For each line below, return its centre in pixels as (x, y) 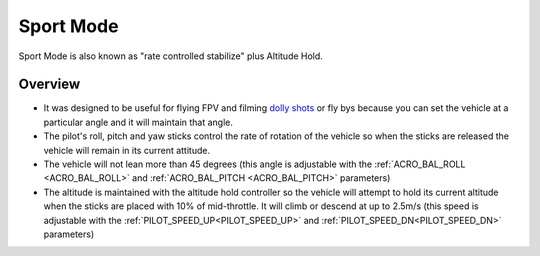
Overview (49, 84)
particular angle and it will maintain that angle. (138, 122)
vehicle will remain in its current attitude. (126, 150)
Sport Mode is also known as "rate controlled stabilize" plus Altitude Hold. (171, 56)
